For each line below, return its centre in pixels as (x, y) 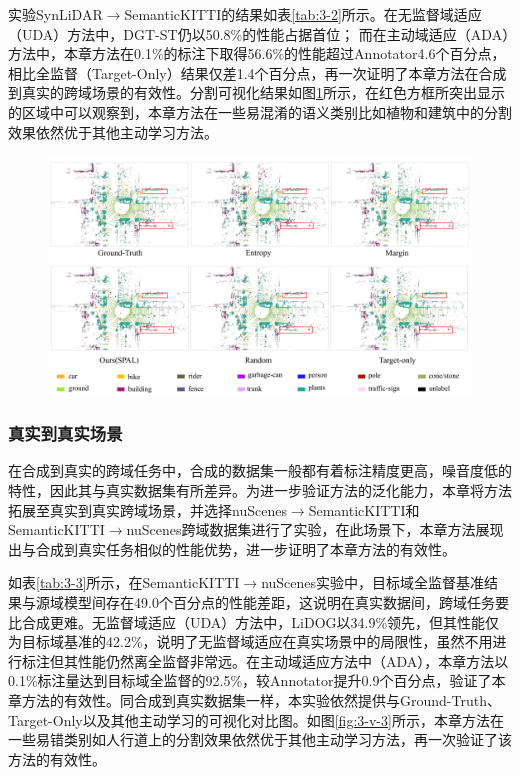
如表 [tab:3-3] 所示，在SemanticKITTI (124, 582)
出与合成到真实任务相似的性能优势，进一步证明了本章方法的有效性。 (232, 548)
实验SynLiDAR (55, 14)
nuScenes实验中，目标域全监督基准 (373, 582)
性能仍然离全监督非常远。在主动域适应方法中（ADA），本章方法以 (293, 660)
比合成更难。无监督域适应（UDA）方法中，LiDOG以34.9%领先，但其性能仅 (254, 621)
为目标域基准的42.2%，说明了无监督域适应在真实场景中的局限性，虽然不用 (250, 641)
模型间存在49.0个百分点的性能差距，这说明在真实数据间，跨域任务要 (286, 602)
